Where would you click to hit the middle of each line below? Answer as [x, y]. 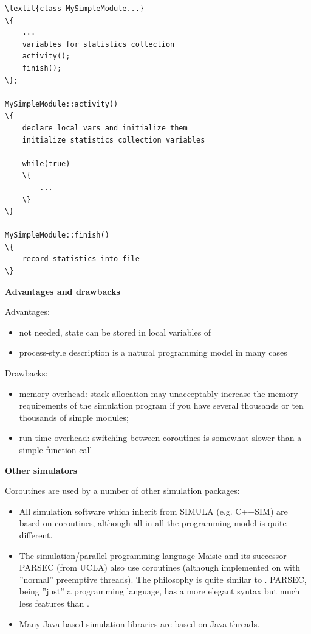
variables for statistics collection [98, 44]
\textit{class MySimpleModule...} [75, 9]
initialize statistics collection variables [114, 140]
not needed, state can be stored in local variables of [115, 332]
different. [36, 534]
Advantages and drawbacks [63, 291]
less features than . [54, 603]
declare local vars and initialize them [105, 128]
